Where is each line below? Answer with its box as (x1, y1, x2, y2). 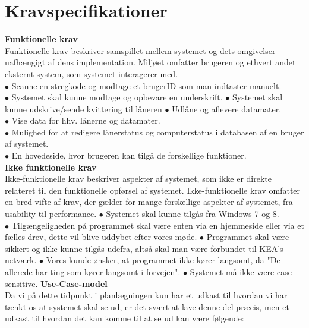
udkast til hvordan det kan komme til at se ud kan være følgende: (5, 312, 244, 324)
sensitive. (5, 277, 38, 289)
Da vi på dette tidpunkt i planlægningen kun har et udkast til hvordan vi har (5, 289, 288, 301)
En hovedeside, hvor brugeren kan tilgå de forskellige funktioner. (11, 149, 247, 162)
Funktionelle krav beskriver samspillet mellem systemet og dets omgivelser (5, 44, 276, 56)
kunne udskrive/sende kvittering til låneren (5, 102, 162, 115)
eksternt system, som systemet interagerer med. (5, 67, 178, 80)
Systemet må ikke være (190, 266, 275, 277)
